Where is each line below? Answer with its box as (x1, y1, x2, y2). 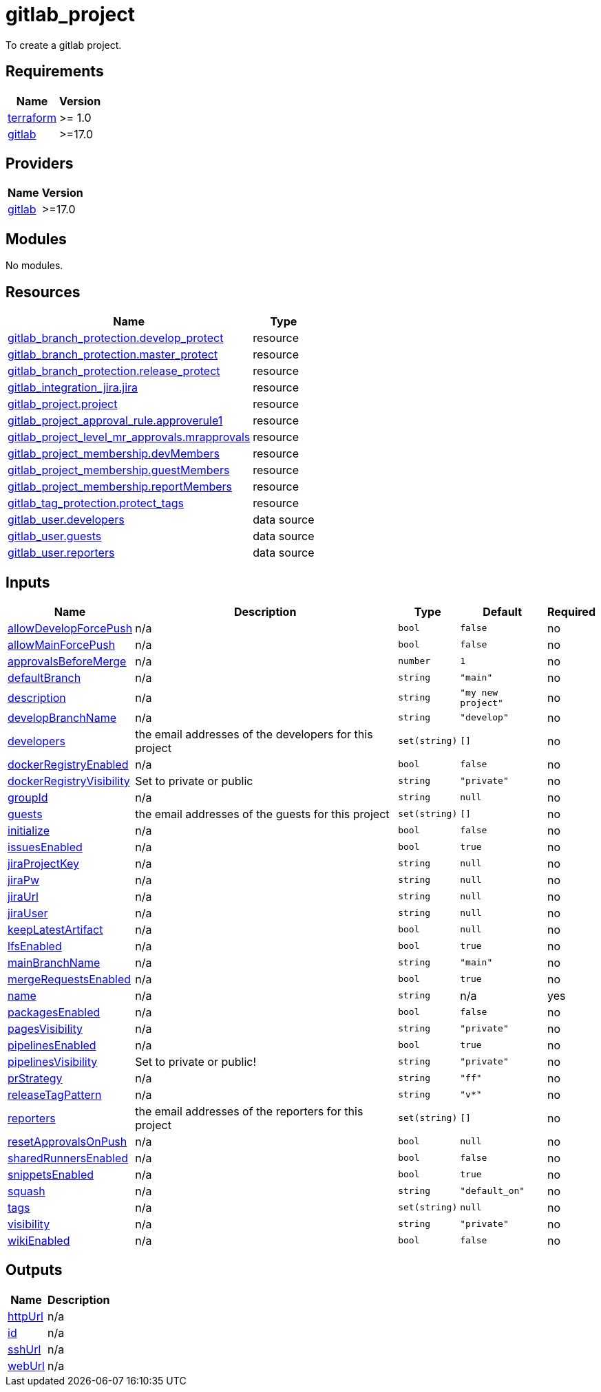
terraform (8, 110, 57, 125)
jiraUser (8, 906, 48, 920)
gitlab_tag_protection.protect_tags (8, 496, 184, 511)
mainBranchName (8, 955, 101, 970)
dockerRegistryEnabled (8, 757, 129, 771)
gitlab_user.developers (8, 513, 125, 527)
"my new (460, 687, 498, 698)
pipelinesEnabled (8, 1038, 96, 1052)
